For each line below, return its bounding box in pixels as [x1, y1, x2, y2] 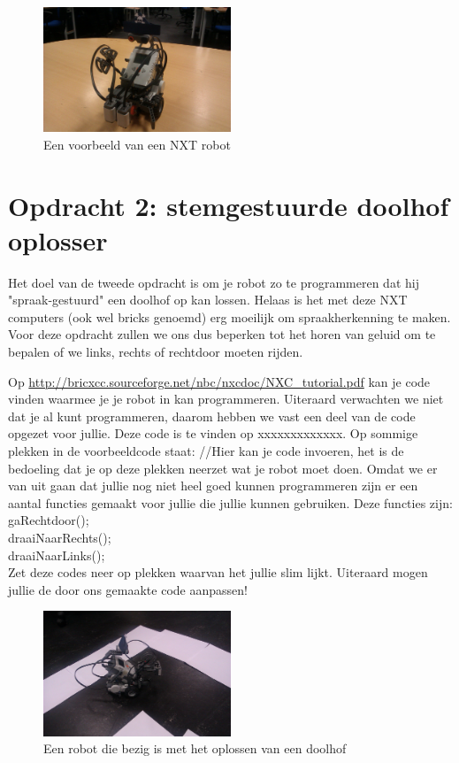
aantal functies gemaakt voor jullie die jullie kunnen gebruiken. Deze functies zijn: [8, 493, 453, 512]
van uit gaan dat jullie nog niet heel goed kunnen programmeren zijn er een [8, 476, 418, 495]
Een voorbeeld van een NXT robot [43, 135, 231, 153]
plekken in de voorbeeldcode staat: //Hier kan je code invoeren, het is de [8, 442, 404, 460]
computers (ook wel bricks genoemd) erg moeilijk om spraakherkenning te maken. [8, 307, 451, 326]
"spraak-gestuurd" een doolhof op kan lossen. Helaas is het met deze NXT [8, 290, 408, 309]
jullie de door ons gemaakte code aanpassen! [8, 580, 248, 598]
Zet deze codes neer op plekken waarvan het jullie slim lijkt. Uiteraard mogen [8, 563, 428, 582]
